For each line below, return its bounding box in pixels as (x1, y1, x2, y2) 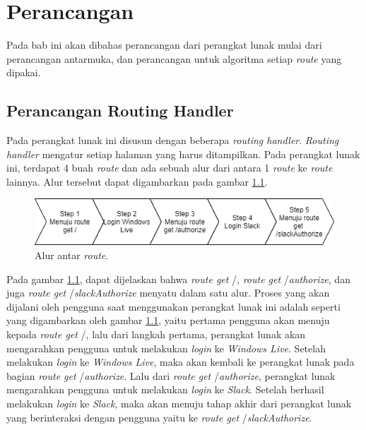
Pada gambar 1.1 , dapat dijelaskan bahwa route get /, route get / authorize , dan (6, 271, 350, 286)
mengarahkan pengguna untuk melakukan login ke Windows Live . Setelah (6, 340, 326, 355)
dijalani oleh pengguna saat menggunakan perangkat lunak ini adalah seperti (6, 299, 341, 313)
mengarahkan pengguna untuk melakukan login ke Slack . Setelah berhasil (6, 382, 324, 397)
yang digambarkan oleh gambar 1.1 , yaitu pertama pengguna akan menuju (6, 313, 330, 328)
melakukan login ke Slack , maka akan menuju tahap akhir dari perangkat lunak (6, 395, 352, 410)
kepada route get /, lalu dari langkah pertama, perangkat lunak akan (6, 326, 306, 341)
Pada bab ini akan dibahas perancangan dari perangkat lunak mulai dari (6, 37, 322, 52)
